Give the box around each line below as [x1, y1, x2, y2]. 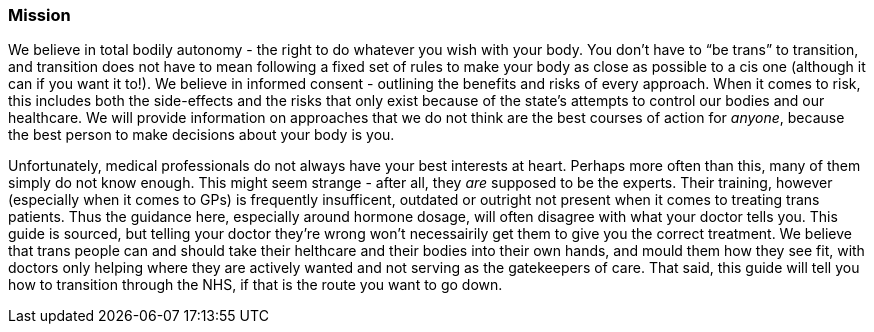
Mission [8, 5, 71, 25]
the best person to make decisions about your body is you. [8, 126, 395, 144]
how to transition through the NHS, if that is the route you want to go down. [8, 276, 503, 294]
